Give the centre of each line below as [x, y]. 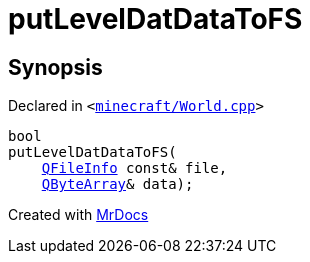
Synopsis [55, 67]
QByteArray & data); [117, 184]
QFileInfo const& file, [134, 168]
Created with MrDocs [78, 215]
